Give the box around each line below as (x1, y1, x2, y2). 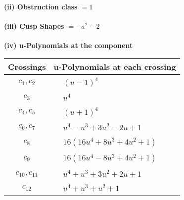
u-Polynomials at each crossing (53, 60, 176, 72)
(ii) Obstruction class (4, 1, 78, 11)
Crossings (8, 60, 46, 72)
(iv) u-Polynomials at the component (4, 40, 133, 50)
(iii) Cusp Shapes (4, 21, 64, 31)
